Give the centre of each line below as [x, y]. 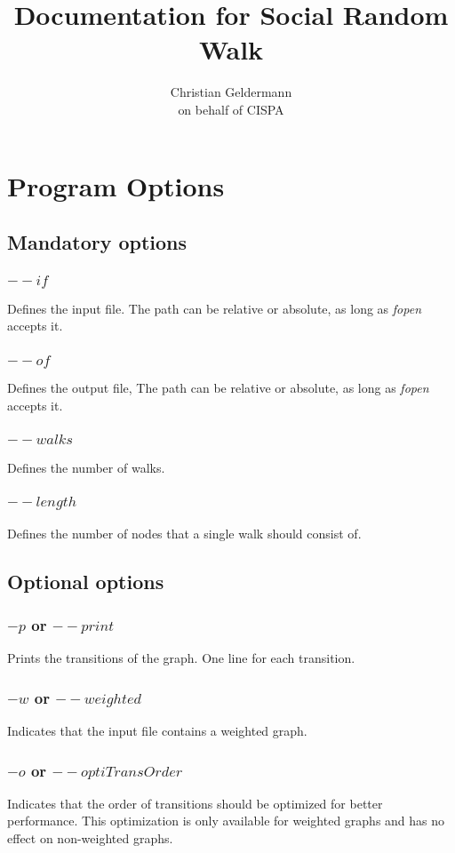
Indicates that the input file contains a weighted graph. [157, 731]
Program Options [116, 185]
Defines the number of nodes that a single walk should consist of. [184, 533]
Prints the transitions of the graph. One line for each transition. [181, 658]
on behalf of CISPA [231, 109]
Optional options [86, 581]
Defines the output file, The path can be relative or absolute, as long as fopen [218, 388]
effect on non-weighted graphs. [90, 838]
